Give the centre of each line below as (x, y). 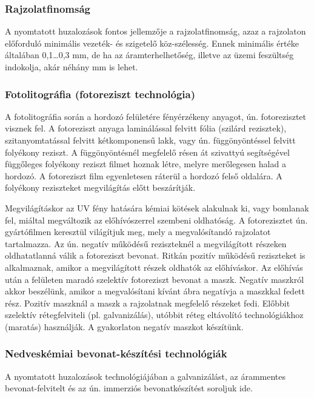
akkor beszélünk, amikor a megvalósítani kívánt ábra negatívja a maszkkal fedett (155, 291)
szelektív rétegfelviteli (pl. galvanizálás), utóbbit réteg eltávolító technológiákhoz (154, 315)
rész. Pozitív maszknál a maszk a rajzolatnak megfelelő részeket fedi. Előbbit (148, 303)
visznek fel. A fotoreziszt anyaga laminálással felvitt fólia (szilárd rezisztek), (146, 128)
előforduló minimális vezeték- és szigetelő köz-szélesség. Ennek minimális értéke (152, 43)
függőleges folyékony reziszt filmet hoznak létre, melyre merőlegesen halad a (145, 164)
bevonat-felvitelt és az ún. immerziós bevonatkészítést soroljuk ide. (129, 388)
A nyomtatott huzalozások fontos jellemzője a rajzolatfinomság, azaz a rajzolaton (155, 31)
